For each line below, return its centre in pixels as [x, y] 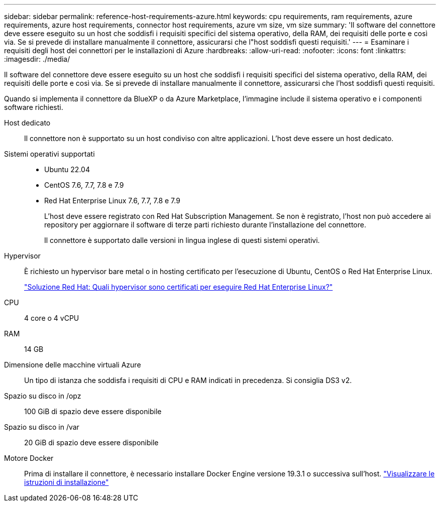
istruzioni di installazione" [67, 482]
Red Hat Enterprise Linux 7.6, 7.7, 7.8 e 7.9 [112, 201]
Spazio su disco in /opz [43, 396]
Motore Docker [29, 458]
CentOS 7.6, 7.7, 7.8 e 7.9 [84, 185]
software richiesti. [34, 107]
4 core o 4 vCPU [52, 318]
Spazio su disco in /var [42, 427]
